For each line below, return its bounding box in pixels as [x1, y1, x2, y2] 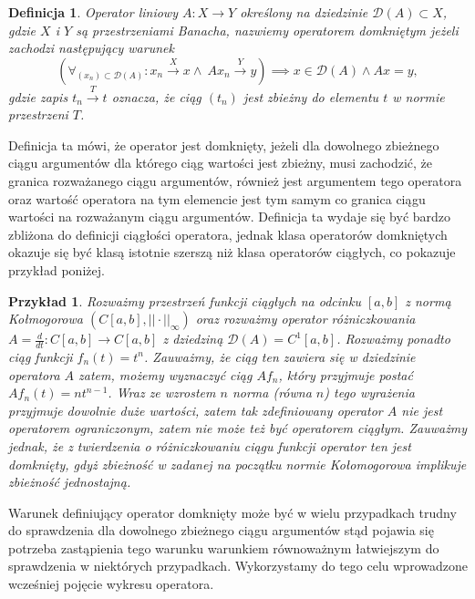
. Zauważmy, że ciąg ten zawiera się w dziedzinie [144, 346, 416, 366]
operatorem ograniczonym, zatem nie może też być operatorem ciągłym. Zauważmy [8, 418, 468, 438]
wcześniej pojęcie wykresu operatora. [8, 574, 214, 594]
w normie [392, 87, 445, 106]
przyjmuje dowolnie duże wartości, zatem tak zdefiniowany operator [8, 400, 383, 419]
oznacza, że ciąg [111, 87, 201, 106]
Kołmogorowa [8, 309, 83, 328]
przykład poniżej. [8, 260, 105, 279]
